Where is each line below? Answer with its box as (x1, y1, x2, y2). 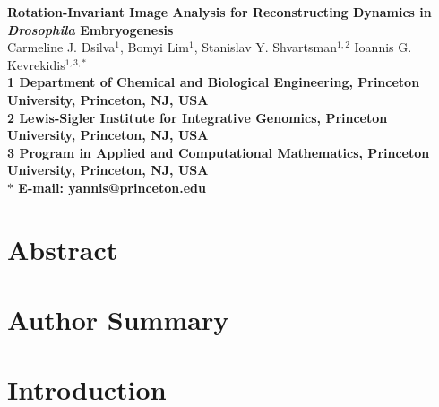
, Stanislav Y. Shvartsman (194, 38, 337, 56)
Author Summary (7, 301, 229, 338)
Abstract (7, 230, 118, 267)
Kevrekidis (7, 55, 65, 74)
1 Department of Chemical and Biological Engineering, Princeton (7, 73, 420, 91)
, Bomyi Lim (119, 38, 189, 56)
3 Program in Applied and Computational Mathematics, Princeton (7, 143, 430, 161)
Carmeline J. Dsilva (7, 38, 116, 56)
